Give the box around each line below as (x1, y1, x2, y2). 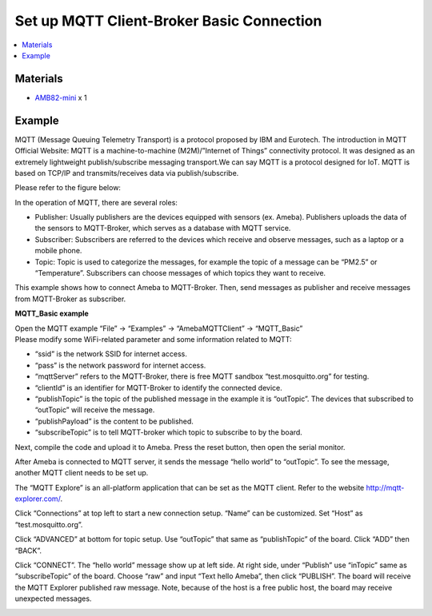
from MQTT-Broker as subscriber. (14, 294, 126, 304)
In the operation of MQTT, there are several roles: (14, 197, 178, 207)
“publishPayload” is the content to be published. (34, 416, 194, 426)
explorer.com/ (14, 494, 61, 503)
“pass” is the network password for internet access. (34, 360, 206, 370)
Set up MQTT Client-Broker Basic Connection (14, 12, 322, 30)
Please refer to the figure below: (14, 183, 122, 193)
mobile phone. (34, 246, 82, 256)
